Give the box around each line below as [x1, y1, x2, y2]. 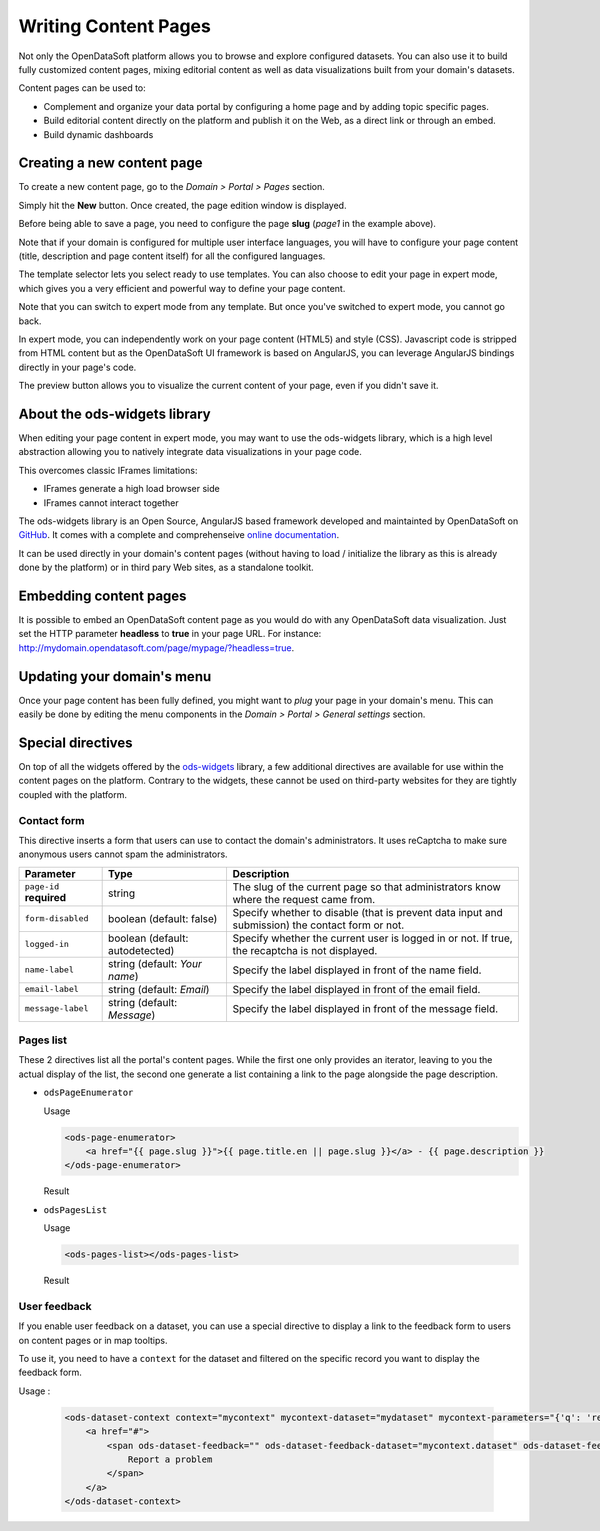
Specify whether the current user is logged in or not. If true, [232, 931, 514, 945]
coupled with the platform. [18, 788, 127, 800]
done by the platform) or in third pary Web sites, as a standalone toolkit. [18, 561, 314, 574]
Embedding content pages [18, 587, 187, 604]
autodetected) [108, 943, 175, 957]
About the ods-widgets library [18, 405, 211, 422]
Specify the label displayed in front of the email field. [232, 982, 481, 996]
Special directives [18, 734, 134, 751]
